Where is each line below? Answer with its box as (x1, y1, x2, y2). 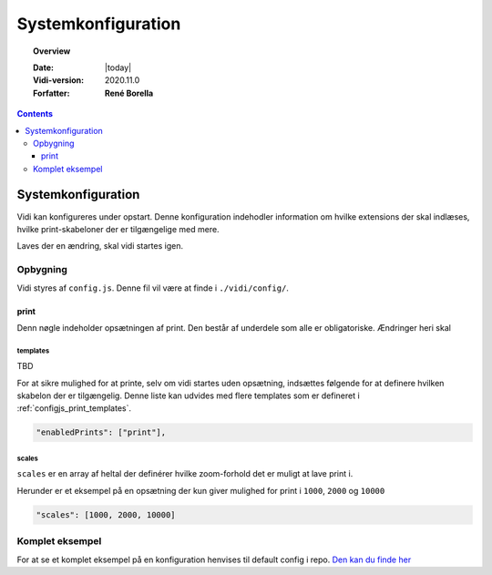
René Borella (105, 87, 154, 98)
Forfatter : (33, 87, 70, 98)
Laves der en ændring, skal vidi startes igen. (16, 241, 184, 252)
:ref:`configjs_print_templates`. (16, 403, 132, 414)
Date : (33, 62, 55, 73)
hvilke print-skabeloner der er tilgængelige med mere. (16, 223, 220, 234)
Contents (16, 108, 54, 119)
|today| (105, 62, 132, 73)
